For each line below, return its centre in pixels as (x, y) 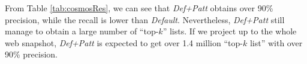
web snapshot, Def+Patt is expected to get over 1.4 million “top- (124, 42)
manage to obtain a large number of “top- (82, 31)
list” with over (276, 42)
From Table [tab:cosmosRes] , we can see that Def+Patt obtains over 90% (139, 8)
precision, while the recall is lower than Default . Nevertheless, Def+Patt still (145, 19)
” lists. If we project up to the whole (230, 31)
